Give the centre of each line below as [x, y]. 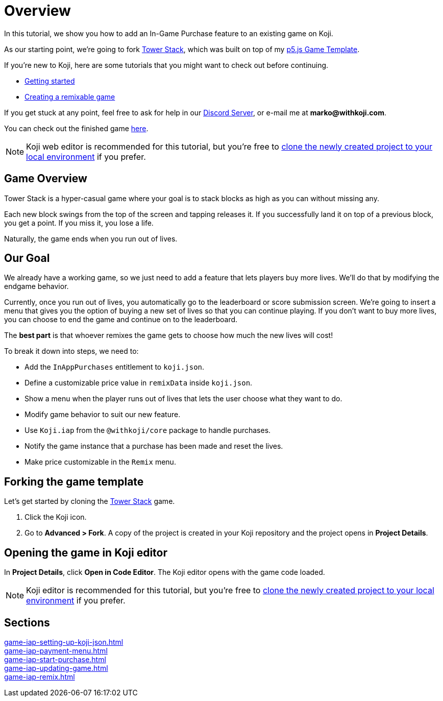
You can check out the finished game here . [76, 128]
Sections [27, 622]
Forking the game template [74, 481]
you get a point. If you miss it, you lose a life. [79, 223]
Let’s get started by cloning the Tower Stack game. [90, 501]
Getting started [50, 81]
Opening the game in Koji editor [86, 552]
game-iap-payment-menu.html [56, 650]
